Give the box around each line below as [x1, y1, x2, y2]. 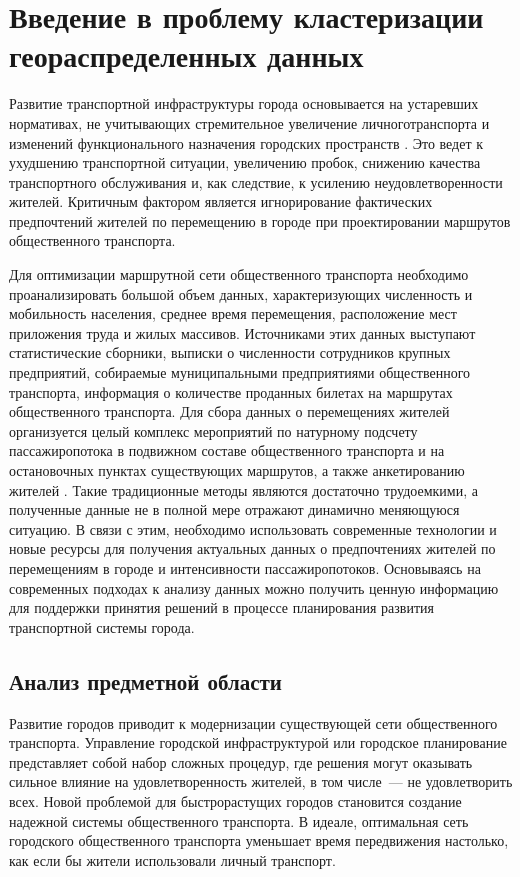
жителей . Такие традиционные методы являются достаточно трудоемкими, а [9, 479, 478, 500]
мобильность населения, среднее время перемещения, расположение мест [9, 303, 457, 324]
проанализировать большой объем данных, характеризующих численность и [9, 283, 473, 304]
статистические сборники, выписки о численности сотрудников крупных [9, 342, 451, 363]
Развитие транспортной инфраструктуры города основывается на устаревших [9, 93, 479, 114]
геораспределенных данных [9, 35, 364, 76]
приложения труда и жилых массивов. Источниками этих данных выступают [9, 322, 476, 343]
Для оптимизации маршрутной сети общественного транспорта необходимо [9, 264, 469, 285]
